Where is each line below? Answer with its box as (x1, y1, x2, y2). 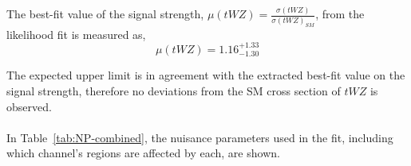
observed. (6, 98, 52, 114)
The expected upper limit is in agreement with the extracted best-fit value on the (6, 67, 405, 83)
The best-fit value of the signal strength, (6, 6, 204, 22)
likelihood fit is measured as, (6, 25, 146, 42)
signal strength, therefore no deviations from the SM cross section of (6, 83, 341, 98)
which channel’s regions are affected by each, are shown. (6, 145, 280, 161)
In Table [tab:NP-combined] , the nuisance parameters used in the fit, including (6, 129, 393, 145)
